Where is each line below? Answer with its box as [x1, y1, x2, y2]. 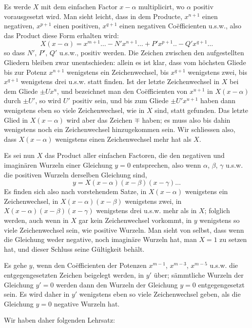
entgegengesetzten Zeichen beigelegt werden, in [4, 269, 144, 280]
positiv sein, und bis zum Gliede [72, 95, 169, 106]
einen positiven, [54, 21, 100, 31]
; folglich [204, 205, 230, 216]
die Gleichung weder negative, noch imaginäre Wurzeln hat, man [4, 234, 197, 244]
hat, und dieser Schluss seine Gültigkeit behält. [4, 243, 145, 254]
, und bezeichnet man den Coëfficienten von [57, 86, 188, 96]
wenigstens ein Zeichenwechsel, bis [66, 66, 169, 77]
